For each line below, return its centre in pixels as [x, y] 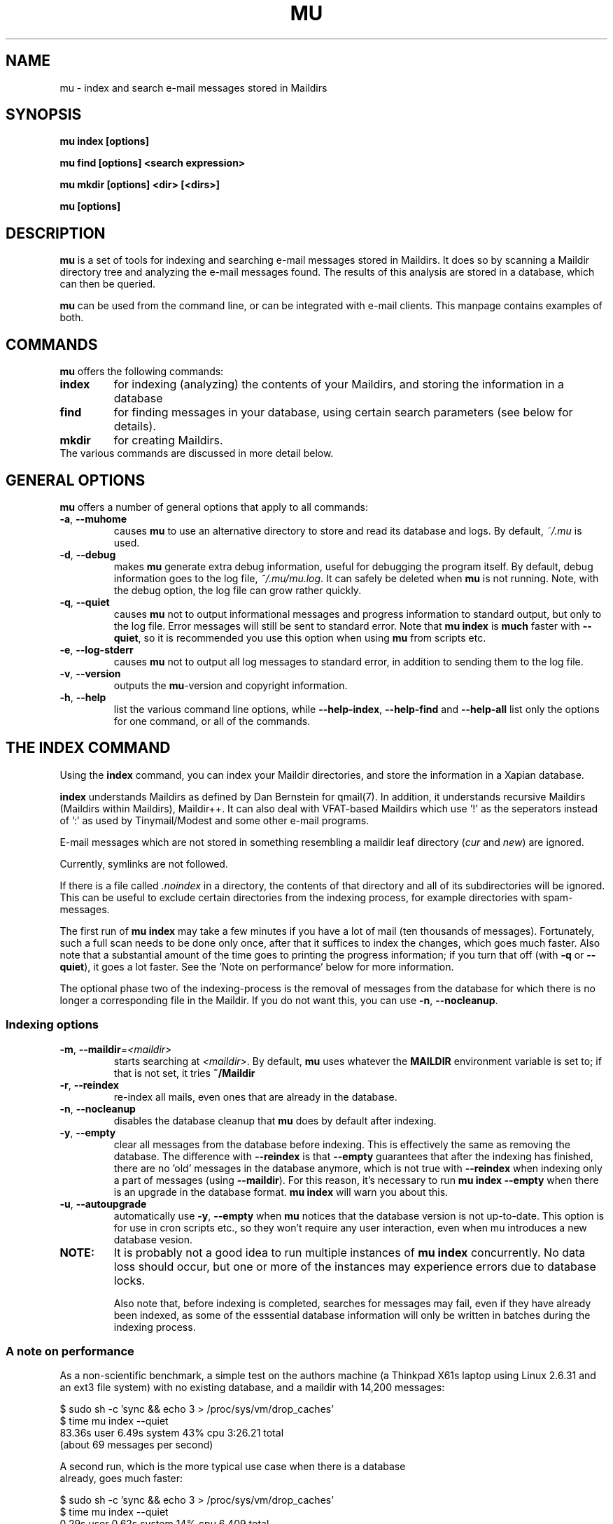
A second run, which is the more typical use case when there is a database [233, 1467]
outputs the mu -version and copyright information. [231, 685]
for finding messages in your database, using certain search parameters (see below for [343, 412]
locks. [129, 1280]
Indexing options [52, 1025]
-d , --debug [88, 554]
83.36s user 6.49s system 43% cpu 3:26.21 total [172, 1433]
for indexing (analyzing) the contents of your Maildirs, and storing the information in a [339, 384]
